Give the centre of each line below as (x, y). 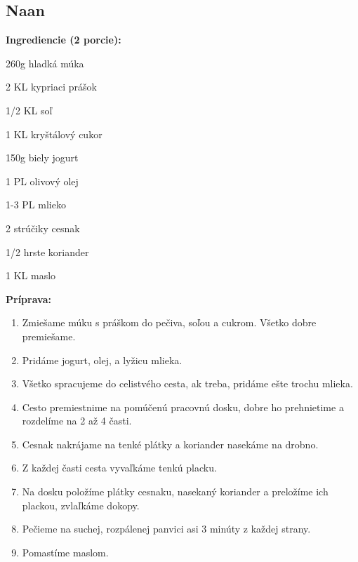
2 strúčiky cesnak (43, 228)
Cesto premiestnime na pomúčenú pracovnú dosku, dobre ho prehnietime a (183, 407)
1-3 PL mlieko (36, 205)
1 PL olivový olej (42, 181)
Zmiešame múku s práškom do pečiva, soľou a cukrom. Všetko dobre (169, 322)
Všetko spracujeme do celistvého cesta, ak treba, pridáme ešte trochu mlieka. (187, 383)
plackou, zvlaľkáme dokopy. (81, 505)
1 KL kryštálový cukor (54, 134)
